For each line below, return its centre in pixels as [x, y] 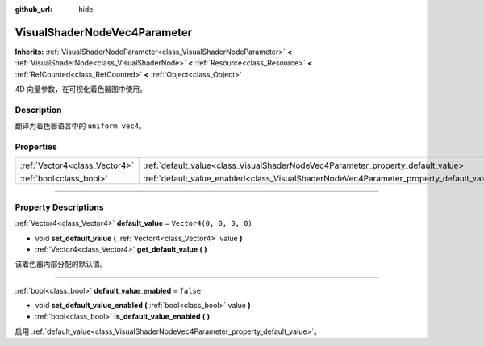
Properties [36, 147]
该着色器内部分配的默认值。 [61, 264]
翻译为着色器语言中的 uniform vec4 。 [81, 126]
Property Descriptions [59, 207]
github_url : [33, 9]
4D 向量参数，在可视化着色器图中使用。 [81, 90]
